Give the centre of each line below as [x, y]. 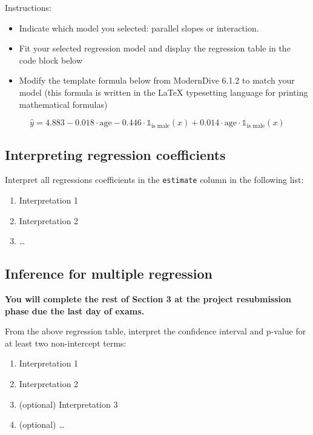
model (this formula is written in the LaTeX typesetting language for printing [163, 92]
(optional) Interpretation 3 [68, 404]
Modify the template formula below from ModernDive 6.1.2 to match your [157, 80]
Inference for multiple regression [109, 274]
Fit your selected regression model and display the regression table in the [155, 48]
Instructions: [28, 7]
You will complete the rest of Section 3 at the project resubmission [148, 299]
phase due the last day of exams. [75, 310]
